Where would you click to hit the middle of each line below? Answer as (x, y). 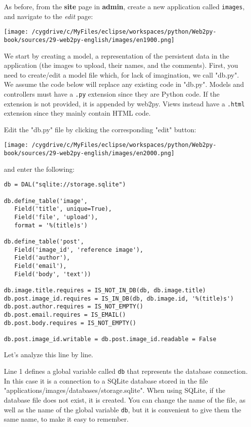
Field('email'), (40, 266)
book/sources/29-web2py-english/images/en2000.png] (89, 153)
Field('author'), (42, 258)
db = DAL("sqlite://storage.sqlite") (65, 185)
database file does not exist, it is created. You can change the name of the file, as (125, 399)
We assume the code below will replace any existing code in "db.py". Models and (124, 84)
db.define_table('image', (46, 201)
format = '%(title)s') (51, 225)
